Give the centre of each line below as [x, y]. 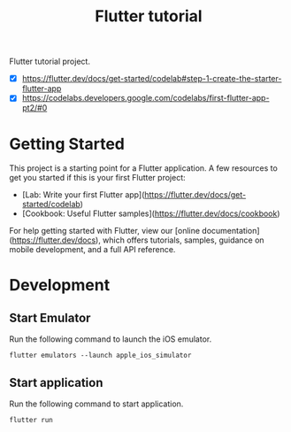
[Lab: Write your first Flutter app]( [83, 195]
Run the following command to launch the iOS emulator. [111, 339]
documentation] [231, 231]
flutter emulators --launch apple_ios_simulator [100, 356]
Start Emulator [50, 317]
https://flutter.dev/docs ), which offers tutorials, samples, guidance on [138, 240]
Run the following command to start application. [96, 404]
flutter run [31, 420]
